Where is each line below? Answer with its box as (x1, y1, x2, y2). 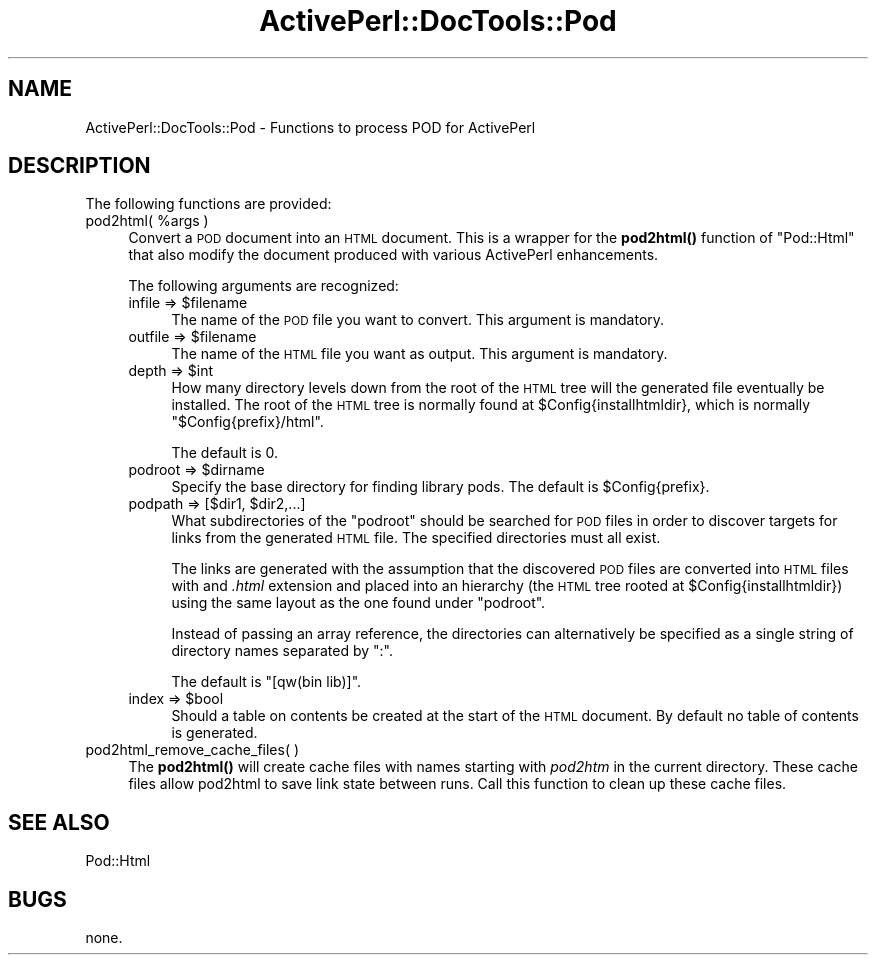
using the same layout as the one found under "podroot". (171, 594, 546, 612)
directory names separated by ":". (171, 642, 394, 660)
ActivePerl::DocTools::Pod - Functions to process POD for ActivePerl (85, 118, 536, 136)
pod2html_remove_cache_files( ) (85, 741, 300, 759)
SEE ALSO (8, 809, 110, 835)
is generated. (171, 724, 258, 742)
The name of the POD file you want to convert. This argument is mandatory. (171, 311, 665, 329)
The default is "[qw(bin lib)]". (171, 673, 362, 691)
